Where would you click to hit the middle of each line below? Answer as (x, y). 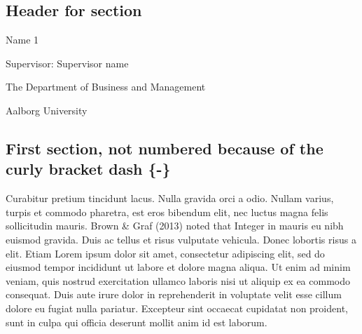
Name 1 (22, 40)
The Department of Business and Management (106, 87)
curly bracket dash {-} (88, 169)
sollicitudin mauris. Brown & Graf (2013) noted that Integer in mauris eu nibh (175, 226)
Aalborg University (47, 110)
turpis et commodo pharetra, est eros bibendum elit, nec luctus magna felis (167, 212)
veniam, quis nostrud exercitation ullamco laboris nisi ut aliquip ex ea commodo (178, 280)
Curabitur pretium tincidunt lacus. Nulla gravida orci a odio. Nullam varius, (170, 198)
